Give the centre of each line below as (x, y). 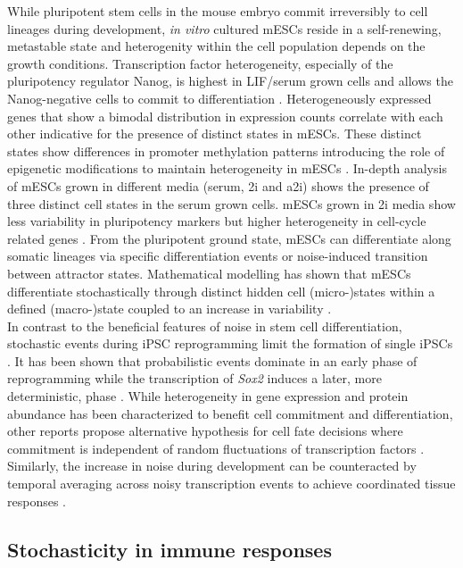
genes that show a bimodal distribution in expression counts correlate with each (225, 116)
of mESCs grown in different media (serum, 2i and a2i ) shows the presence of (218, 185)
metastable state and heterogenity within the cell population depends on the (216, 46)
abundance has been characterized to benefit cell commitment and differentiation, (230, 413)
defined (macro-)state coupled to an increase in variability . (169, 309)
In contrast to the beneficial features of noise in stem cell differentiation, (205, 326)
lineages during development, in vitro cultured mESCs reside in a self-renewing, (224, 28)
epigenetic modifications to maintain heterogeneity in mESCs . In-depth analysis (227, 168)
